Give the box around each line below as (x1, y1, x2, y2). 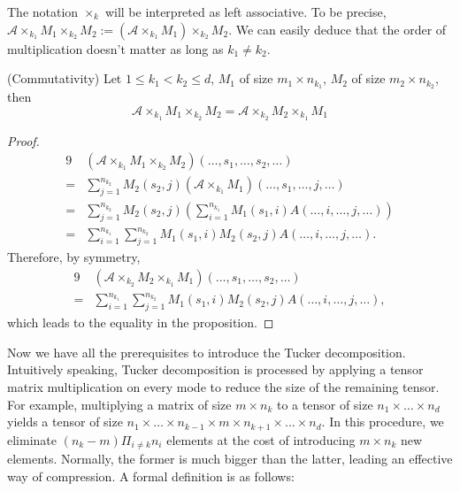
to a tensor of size (277, 395, 373, 413)
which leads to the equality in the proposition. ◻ (7, 313, 274, 332)
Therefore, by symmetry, (7, 248, 141, 266)
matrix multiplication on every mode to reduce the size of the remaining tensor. (7, 377, 440, 395)
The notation (7, 3, 79, 20)
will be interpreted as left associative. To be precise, (104, 3, 387, 20)
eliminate (7, 430, 57, 449)
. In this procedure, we (321, 412, 444, 431)
